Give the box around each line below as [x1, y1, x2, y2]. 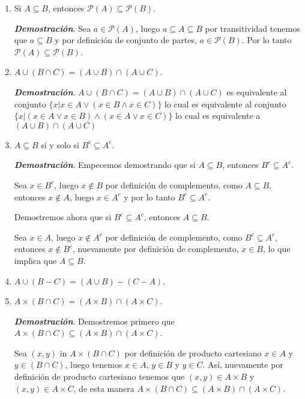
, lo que [262, 242, 291, 255]
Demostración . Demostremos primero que [14, 314, 175, 327]
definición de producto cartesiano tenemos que [14, 370, 185, 383]
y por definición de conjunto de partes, [55, 34, 197, 46]
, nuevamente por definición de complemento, [73, 242, 239, 255]
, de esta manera [73, 382, 134, 394]
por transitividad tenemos [205, 22, 300, 34]
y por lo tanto [124, 190, 175, 203]
